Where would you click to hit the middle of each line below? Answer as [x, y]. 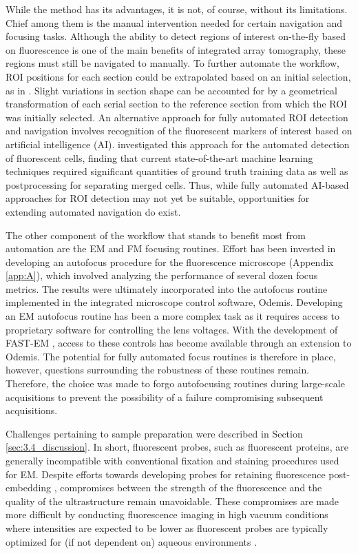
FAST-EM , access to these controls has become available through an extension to [179, 343]
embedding [29, 488]
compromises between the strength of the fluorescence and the [191, 488]
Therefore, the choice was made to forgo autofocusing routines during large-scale [175, 383]
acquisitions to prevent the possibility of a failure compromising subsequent [165, 397]
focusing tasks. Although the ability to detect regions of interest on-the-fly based [176, 36]
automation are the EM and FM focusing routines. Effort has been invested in [171, 248]
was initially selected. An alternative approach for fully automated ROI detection [177, 117]
